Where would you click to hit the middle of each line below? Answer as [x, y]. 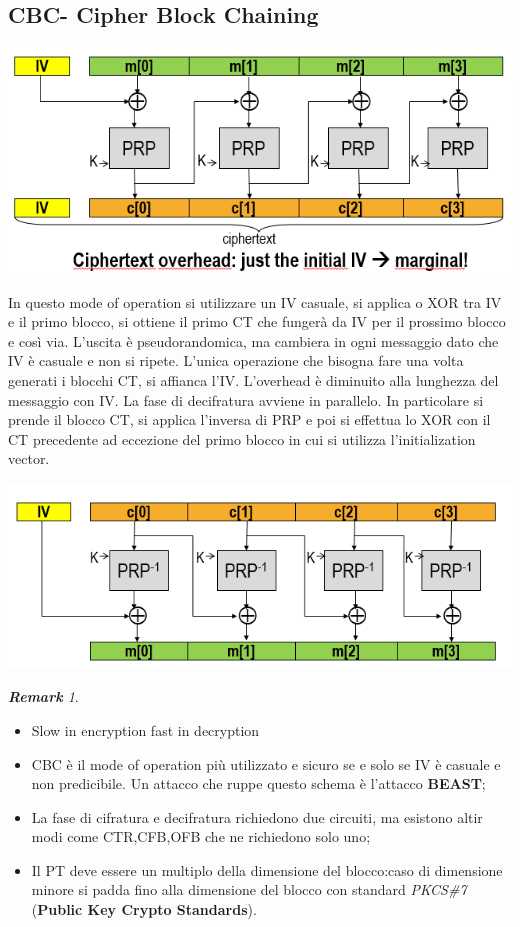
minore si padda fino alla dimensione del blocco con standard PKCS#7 [249, 889]
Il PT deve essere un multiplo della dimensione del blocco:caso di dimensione [267, 869]
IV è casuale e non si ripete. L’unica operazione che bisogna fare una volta [236, 360]
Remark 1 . [43, 696]
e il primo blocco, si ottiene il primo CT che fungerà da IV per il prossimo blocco [257, 321]
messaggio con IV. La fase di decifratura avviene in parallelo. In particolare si [246, 399]
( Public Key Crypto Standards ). [144, 909]
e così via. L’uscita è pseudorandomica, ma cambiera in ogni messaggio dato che [253, 340]
